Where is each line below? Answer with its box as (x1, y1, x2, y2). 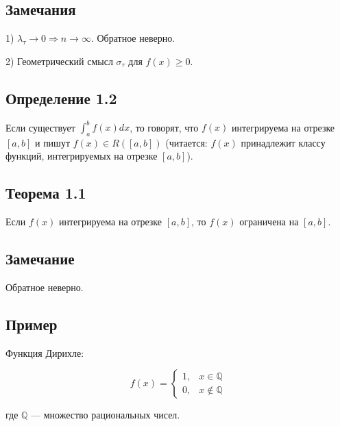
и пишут (34, 135, 71, 149)
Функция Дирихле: (5, 345, 84, 360)
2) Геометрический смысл (5, 53, 113, 68)
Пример (5, 314, 58, 335)
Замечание (5, 248, 75, 269)
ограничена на (239, 214, 299, 229)
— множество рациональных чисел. (31, 408, 180, 422)
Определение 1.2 (5, 87, 117, 108)
